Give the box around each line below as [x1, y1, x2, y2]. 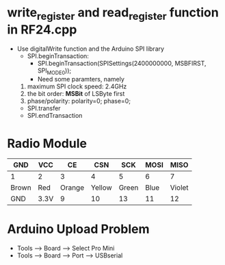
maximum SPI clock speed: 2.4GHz [27, 82, 127, 90]
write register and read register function [7, 5, 219, 23]
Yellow [91, 183, 113, 192]
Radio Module [7, 136, 88, 151]
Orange [60, 183, 85, 192]
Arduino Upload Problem [7, 221, 150, 237]
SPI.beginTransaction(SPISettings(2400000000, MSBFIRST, [37, 59, 207, 67]
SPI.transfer [27, 104, 61, 112]
